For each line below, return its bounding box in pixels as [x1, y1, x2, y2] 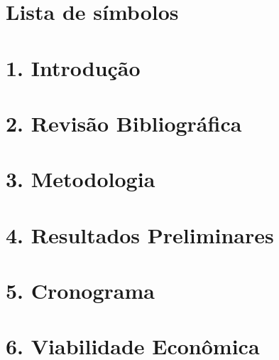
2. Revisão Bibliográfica [6, 108, 242, 137]
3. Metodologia [6, 164, 155, 194]
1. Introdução [6, 53, 141, 82]
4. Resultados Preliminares [6, 220, 274, 249]
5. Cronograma [6, 276, 155, 305]
